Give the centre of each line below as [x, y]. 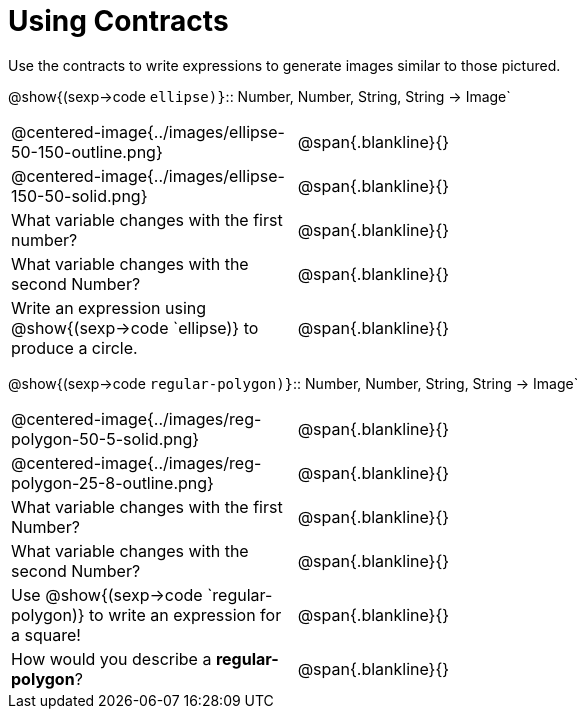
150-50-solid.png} [79, 195]
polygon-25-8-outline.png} [112, 482]
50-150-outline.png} [87, 151]
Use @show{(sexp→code [107, 594]
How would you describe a [111, 658]
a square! [46, 634]
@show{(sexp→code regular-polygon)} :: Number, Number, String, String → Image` [293, 383]
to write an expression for [185, 614]
